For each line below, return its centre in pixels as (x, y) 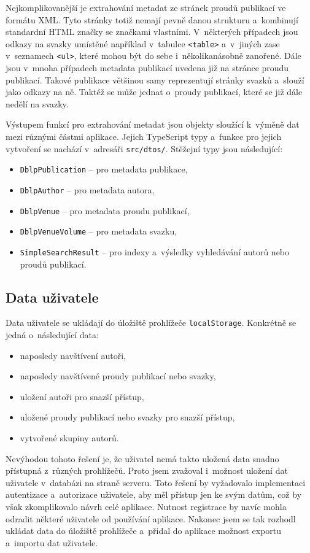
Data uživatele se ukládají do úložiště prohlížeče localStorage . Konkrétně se (151, 323)
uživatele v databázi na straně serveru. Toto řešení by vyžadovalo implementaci (156, 482)
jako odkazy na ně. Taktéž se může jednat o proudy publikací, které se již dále (154, 92)
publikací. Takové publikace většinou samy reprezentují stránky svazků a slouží (155, 79)
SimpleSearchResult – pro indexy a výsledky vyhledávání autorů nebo (155, 251)
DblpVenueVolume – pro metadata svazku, (99, 231)
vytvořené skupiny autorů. (69, 438)
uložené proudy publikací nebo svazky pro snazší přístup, (127, 417)
